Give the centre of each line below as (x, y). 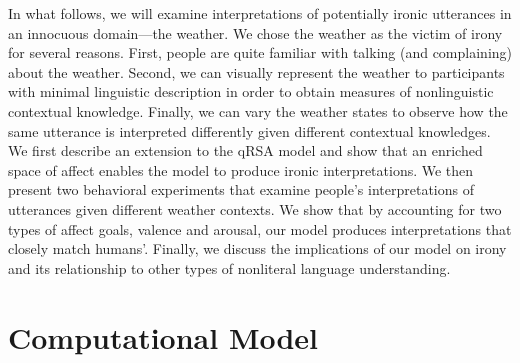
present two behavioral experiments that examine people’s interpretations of (241, 189)
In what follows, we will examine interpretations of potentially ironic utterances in (260, 13)
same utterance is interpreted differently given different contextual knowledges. (249, 130)
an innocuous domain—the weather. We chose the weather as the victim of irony (255, 32)
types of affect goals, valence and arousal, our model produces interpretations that (260, 228)
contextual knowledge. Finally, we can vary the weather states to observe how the (258, 110)
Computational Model (163, 336)
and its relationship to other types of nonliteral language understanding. (229, 267)
